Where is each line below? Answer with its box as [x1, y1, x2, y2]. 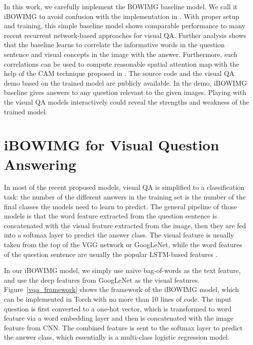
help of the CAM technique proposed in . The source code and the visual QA [4, 68, 234, 78]
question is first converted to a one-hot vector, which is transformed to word [4, 303, 232, 313]
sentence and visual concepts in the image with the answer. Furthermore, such [4, 49, 238, 59]
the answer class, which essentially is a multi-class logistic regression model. [4, 332, 230, 342]
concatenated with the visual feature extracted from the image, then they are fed [4, 220, 246, 230]
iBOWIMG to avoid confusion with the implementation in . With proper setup [4, 11, 239, 21]
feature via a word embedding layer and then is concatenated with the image [4, 313, 234, 323]
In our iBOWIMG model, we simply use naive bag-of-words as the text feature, [4, 265, 241, 275]
